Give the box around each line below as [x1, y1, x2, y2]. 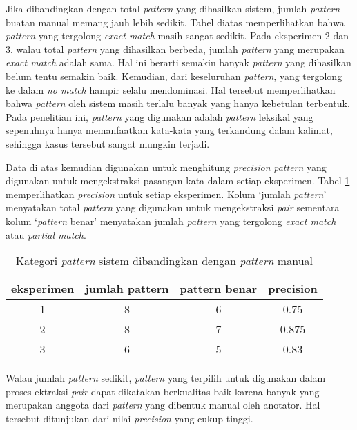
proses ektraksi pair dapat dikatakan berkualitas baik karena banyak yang [6, 384, 320, 398]
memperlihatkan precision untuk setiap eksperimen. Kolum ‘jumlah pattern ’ [6, 186, 327, 201]
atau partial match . [6, 227, 86, 242]
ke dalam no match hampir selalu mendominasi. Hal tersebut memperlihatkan [6, 82, 336, 97]
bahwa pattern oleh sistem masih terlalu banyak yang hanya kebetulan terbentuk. [6, 96, 350, 110]
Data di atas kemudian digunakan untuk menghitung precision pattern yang [6, 159, 327, 174]
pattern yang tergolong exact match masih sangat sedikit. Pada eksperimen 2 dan [6, 28, 349, 43]
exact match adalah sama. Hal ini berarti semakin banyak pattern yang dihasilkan [6, 55, 351, 70]
